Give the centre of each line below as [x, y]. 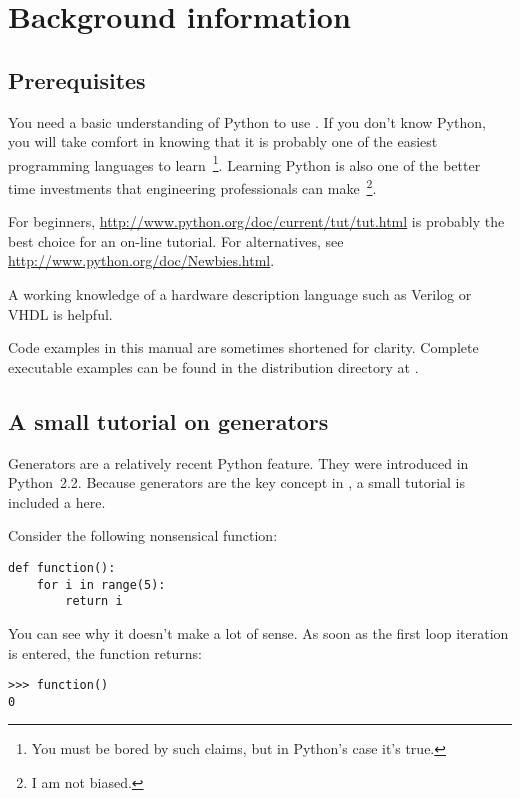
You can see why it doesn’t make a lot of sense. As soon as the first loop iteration [258, 632]
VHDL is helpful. [60, 313]
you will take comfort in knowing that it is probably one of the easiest [223, 141]
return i [94, 601]
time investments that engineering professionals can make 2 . [192, 186]
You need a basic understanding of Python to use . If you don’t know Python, [247, 121]
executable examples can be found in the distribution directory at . [213, 366]
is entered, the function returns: [105, 652]
